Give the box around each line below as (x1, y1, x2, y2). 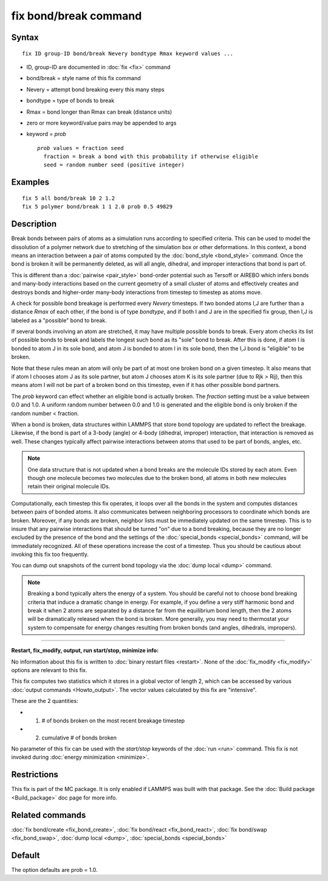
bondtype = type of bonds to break (26, 97, 115, 105)
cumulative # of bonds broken (41, 734, 117, 741)
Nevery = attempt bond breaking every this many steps (26, 86, 165, 93)
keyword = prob (26, 131, 67, 138)
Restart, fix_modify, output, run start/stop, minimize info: (11, 647, 159, 654)
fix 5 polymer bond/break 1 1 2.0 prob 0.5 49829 (22, 204, 173, 210)
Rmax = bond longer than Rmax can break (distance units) (26, 108, 173, 115)
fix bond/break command (11, 9, 142, 22)
